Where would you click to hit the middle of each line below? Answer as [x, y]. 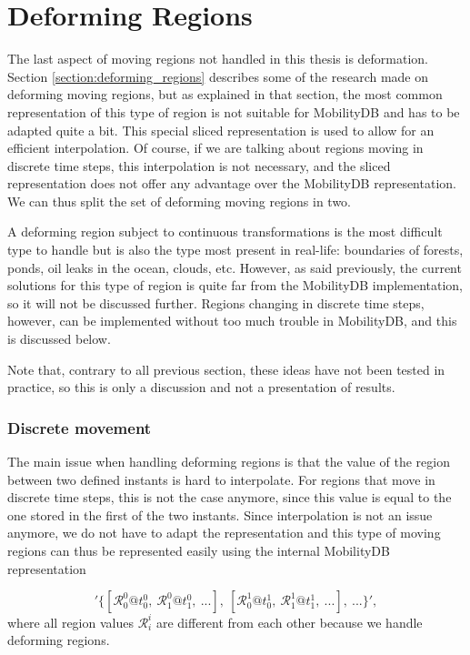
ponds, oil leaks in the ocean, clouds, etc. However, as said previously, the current [235, 267]
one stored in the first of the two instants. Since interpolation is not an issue [220, 514]
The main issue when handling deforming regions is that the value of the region [229, 462]
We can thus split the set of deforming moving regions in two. [179, 201]
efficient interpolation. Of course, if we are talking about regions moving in [215, 148]
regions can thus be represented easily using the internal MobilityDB [199, 550]
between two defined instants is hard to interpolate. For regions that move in [221, 479]
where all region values [70, 622]
